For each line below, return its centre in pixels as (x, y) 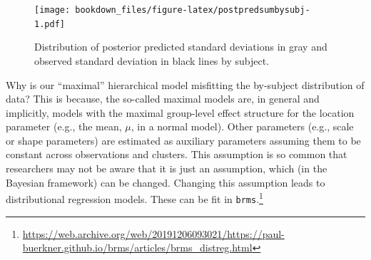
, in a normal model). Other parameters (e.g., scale (242, 126)
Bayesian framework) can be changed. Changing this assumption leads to (166, 182)
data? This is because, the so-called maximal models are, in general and (163, 99)
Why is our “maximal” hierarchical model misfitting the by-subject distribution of (185, 84)
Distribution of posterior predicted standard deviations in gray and (181, 47)
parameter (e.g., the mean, (64, 126)
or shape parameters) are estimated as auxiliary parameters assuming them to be (183, 140)
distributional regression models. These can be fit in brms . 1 (134, 198)
